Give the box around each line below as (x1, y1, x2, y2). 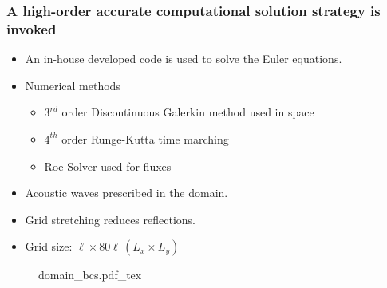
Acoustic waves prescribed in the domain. (25, 184, 228, 201)
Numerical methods (25, 77, 120, 93)
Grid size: (25, 238, 73, 254)
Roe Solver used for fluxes (44, 157, 172, 174)
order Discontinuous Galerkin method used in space (61, 104, 314, 120)
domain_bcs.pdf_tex (38, 266, 142, 283)
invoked (6, 18, 57, 38)
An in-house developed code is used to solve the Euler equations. (25, 50, 342, 67)
